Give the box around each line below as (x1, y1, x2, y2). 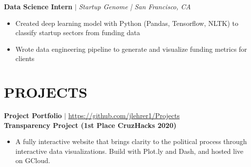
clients (15, 53, 35, 63)
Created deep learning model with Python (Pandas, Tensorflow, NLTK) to (15, 18, 239, 28)
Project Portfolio (4, 110, 62, 121)
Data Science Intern (4, 1, 73, 11)
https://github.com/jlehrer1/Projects (68, 110, 180, 121)
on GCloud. (15, 155, 50, 166)
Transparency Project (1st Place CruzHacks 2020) (4, 120, 177, 130)
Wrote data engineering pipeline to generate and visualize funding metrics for (15, 43, 247, 54)
